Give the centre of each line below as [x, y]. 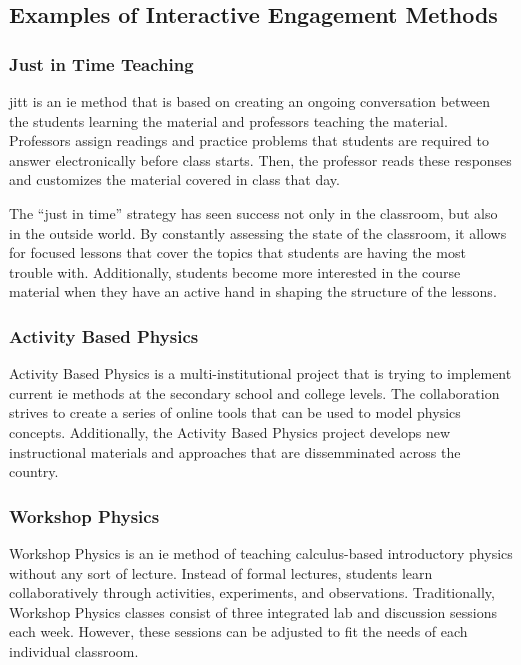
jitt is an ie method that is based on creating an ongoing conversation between [250, 101]
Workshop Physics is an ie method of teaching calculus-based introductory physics [261, 552]
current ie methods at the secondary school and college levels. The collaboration [254, 392]
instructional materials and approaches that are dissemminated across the [235, 451]
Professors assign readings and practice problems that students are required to [249, 140]
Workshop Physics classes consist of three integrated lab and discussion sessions [253, 611]
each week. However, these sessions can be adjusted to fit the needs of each [238, 631]
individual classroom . [74, 650]
